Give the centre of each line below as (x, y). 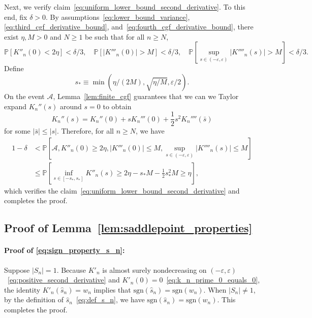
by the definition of (34, 299)
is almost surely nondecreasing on (154, 269)
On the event (24, 96)
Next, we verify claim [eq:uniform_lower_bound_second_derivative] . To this (125, 7)
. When (215, 289)
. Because (71, 269)
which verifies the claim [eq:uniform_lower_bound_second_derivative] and (122, 190)
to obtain (117, 106)
